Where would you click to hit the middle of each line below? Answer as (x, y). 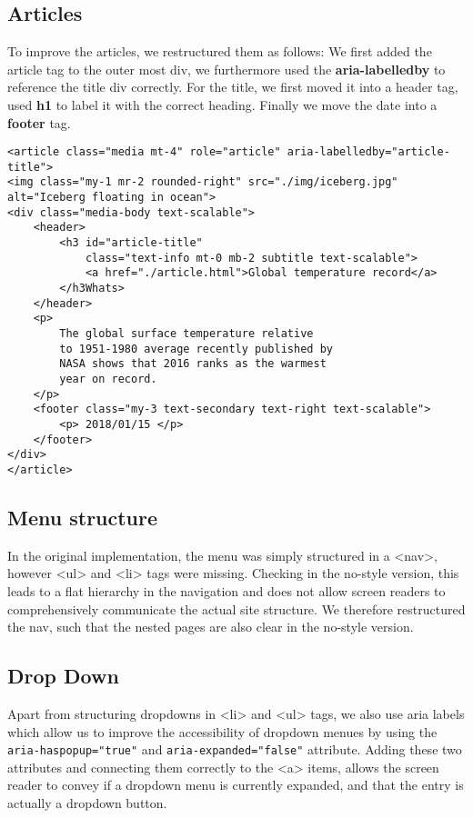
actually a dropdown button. (87, 803)
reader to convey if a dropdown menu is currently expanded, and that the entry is (236, 785)
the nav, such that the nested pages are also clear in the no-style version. (211, 627)
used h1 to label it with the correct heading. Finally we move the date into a (222, 104)
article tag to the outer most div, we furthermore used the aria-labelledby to (226, 69)
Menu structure (83, 517)
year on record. (108, 379)
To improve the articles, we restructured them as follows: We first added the (220, 51)
